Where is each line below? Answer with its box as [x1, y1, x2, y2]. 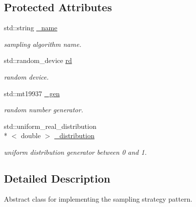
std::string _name [4, 22, 58, 33]
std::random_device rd [4, 55, 72, 65]
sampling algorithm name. [4, 39, 81, 49]
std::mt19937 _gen [4, 88, 60, 98]
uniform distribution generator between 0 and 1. [4, 146, 147, 157]
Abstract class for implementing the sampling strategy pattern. [4, 193, 193, 204]
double [20, 130, 41, 141]
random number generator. [4, 104, 83, 115]
